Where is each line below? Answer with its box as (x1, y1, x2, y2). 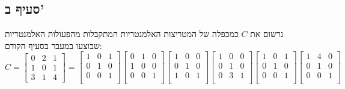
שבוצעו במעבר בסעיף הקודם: (5, 39, 102, 51)
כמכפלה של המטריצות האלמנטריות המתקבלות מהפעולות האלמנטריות (5, 27, 239, 40)
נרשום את (250, 27, 284, 40)
